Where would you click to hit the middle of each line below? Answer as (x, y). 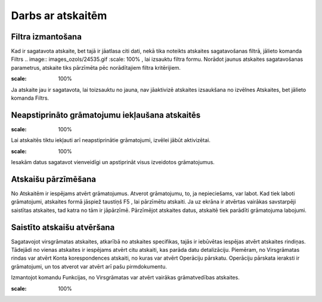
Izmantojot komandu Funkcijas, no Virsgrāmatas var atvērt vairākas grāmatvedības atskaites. (125, 278)
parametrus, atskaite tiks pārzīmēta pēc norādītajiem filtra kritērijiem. (96, 67)
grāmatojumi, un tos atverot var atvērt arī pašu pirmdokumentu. (89, 266)
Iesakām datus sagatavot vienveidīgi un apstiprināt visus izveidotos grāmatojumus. (113, 162)
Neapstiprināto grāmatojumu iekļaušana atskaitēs (106, 115)
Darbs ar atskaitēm (59, 16)
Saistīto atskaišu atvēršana (63, 227)
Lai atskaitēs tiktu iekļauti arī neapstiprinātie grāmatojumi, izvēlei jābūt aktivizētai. (111, 140)
